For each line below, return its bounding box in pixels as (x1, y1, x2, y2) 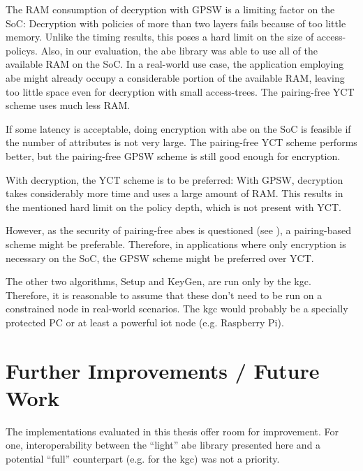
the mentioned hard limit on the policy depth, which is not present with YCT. (6, 199, 341, 214)
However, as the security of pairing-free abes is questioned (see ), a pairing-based (6, 223, 351, 238)
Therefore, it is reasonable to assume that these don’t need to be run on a (6, 287, 323, 302)
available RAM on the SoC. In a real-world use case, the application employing (6, 57, 344, 71)
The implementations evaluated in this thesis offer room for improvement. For (6, 423, 339, 438)
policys (6, 43, 36, 57)
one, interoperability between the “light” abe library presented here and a (6, 437, 321, 452)
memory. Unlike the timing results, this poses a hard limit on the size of (6, 29, 314, 44)
